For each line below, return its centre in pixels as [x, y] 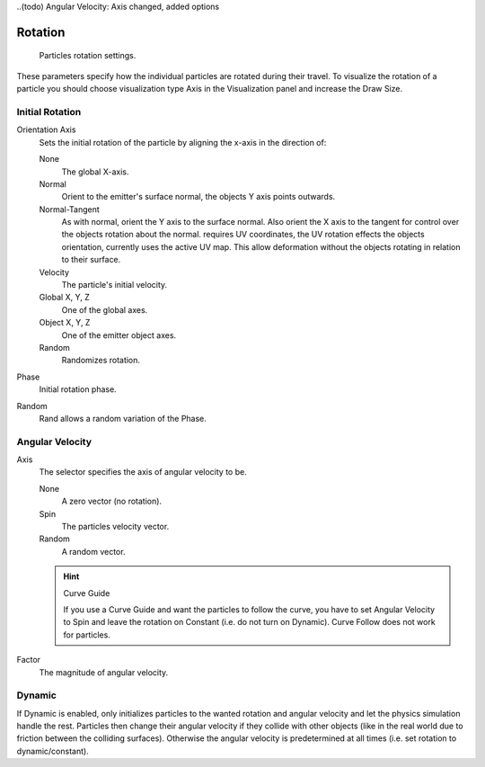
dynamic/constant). [53, 751]
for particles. [87, 635]
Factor [28, 660]
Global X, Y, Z [64, 298]
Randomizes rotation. [101, 361]
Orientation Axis [46, 129]
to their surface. [91, 260]
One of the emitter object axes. [119, 335]
